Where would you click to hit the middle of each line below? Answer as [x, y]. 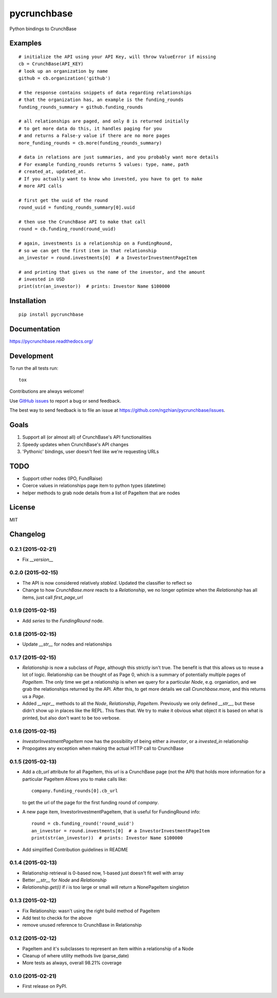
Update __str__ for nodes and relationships [67, 644]
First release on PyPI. [45, 986]
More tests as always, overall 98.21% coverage [72, 963]
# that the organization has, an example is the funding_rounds [101, 100]
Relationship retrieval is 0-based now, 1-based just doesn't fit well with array [103, 873]
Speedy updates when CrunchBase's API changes [75, 444]
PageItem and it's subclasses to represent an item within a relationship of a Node [108, 948]
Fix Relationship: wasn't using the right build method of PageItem [91, 911]
